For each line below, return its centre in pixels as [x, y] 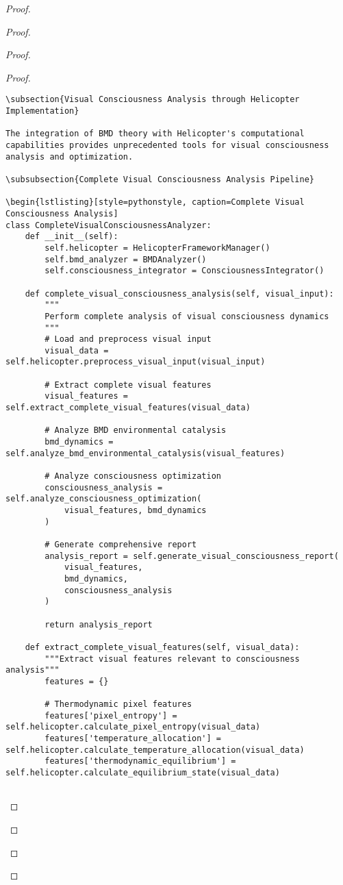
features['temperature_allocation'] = [133, 739]
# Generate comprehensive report [121, 544]
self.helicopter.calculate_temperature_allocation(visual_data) [155, 750]
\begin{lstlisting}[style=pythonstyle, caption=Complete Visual [155, 202]
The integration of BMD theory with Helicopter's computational [155, 134]
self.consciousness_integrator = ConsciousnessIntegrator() [185, 271]
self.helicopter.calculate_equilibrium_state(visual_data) [143, 773]
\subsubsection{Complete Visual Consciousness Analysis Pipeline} [160, 179]
